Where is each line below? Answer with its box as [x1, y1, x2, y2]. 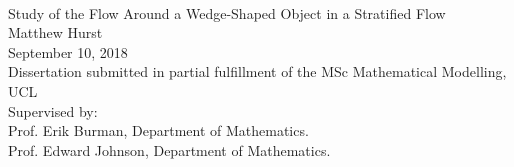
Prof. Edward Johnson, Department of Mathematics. [8, 139, 331, 160]
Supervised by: [8, 100, 98, 121]
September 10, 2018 [8, 41, 128, 62]
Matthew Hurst [8, 22, 103, 43]
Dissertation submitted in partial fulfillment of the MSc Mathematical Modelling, [8, 61, 507, 82]
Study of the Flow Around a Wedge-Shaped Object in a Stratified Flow [8, 2, 446, 23]
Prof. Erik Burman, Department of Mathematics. [8, 120, 309, 141]
